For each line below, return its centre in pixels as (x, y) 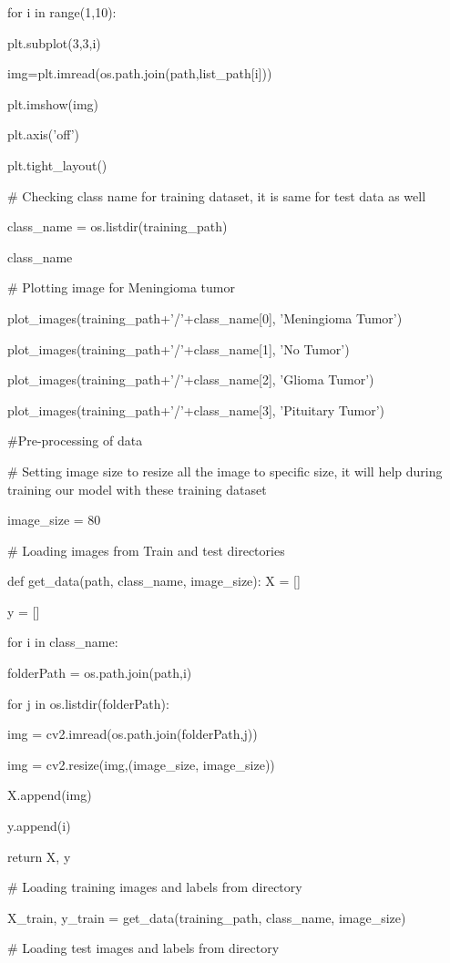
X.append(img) (50, 795)
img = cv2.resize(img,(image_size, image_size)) (141, 764)
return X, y (39, 856)
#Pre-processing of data (75, 441)
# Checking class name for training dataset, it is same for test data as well (217, 195)
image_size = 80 (54, 520)
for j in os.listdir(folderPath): (88, 703)
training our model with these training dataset (137, 489)
